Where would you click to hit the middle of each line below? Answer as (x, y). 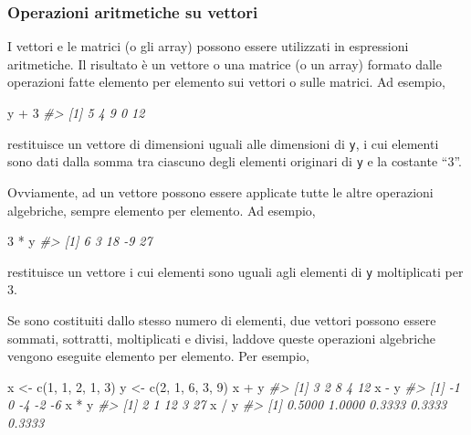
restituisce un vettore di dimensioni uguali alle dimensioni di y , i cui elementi (223, 143)
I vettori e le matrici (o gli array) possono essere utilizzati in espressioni (208, 46)
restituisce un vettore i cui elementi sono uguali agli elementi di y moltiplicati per (235, 271)
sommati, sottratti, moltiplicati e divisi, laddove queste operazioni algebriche (222, 338)
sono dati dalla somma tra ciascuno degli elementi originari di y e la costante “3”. (235, 161)
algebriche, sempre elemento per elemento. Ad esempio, (162, 210)
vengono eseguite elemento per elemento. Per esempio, (158, 356)
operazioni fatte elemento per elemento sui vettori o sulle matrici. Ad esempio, (226, 82)
